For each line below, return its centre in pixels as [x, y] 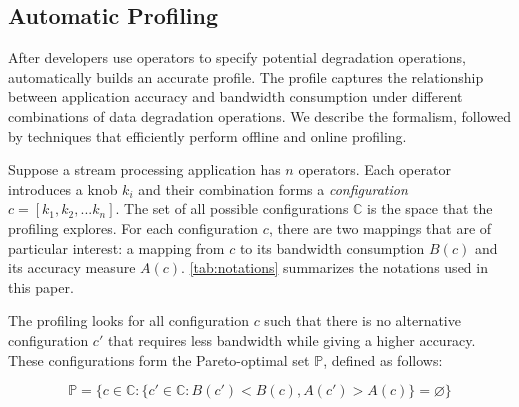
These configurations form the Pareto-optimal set [159, 359]
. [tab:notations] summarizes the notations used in [334, 267]
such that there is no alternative [362, 320]
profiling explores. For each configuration [133, 227]
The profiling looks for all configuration [128, 320]
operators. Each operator [374, 169]
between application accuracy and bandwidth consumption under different [235, 96]
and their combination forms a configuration [273, 188]
